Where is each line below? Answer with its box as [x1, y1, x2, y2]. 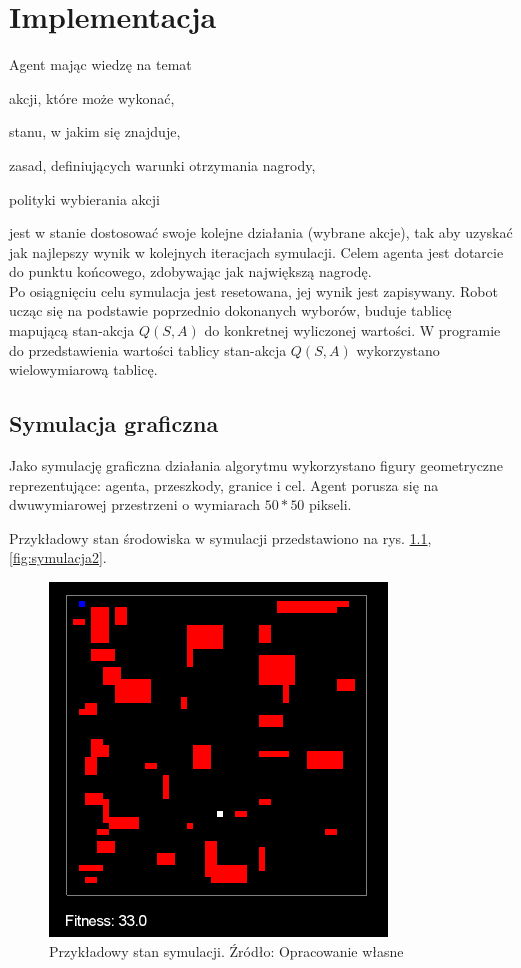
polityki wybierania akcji [9, 188, 160, 209]
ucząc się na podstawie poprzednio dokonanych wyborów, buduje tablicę [9, 300, 452, 321]
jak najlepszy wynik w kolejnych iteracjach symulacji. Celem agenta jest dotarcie [9, 241, 504, 262]
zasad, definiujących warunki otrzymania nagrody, [9, 154, 316, 175]
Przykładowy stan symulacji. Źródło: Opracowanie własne [49, 940, 404, 961]
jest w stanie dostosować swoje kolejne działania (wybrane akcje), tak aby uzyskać [9, 222, 513, 243]
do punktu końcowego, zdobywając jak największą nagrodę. [9, 261, 372, 282]
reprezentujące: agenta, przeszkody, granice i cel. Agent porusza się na [9, 474, 439, 495]
